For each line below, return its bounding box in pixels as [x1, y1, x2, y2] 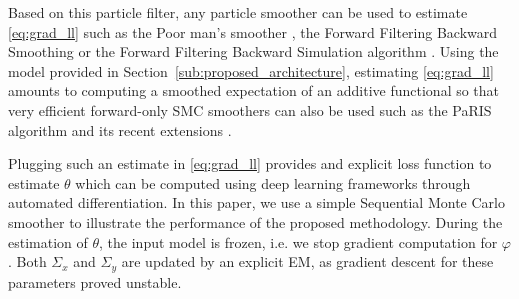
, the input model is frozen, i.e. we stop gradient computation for [99, 231, 498, 252]
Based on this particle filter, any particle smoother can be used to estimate [8, 2, 468, 22]
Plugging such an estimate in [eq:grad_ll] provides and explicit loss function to [8, 153, 492, 174]
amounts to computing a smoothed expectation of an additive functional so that [8, 80, 500, 101]
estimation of [8, 231, 88, 252]
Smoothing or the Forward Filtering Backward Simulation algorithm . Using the [8, 41, 499, 62]
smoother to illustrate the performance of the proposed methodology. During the [8, 211, 503, 232]
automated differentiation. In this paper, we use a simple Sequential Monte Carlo [8, 192, 505, 213]
